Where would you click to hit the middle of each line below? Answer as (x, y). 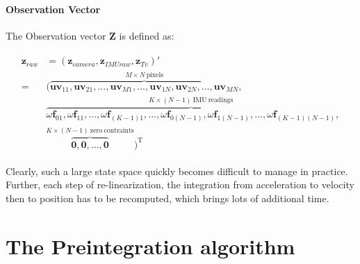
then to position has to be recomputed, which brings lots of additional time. (167, 198)
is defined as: (147, 35)
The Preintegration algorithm (150, 246)
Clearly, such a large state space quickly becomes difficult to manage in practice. (177, 171)
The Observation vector (56, 35)
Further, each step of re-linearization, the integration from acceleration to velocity (180, 184)
